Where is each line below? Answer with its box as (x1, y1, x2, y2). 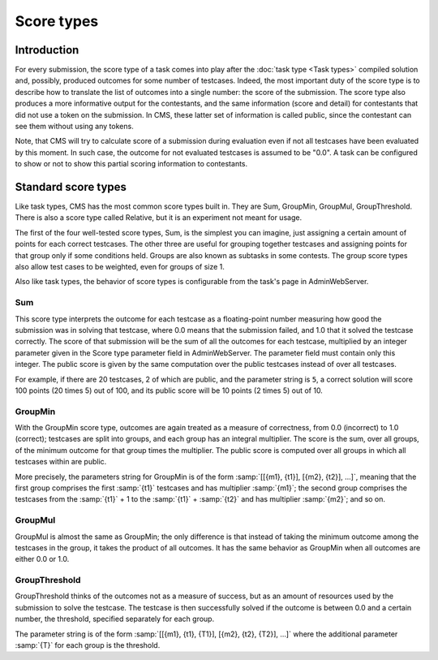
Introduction (15, 43, 79, 57)
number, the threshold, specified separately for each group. (15, 614, 215, 624)
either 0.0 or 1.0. (15, 554, 70, 564)
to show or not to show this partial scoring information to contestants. (15, 159, 248, 169)
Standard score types (15, 180, 127, 194)
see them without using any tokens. (15, 122, 134, 132)
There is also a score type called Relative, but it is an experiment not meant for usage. (15, 213, 303, 222)
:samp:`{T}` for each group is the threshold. (15, 641, 161, 650)
